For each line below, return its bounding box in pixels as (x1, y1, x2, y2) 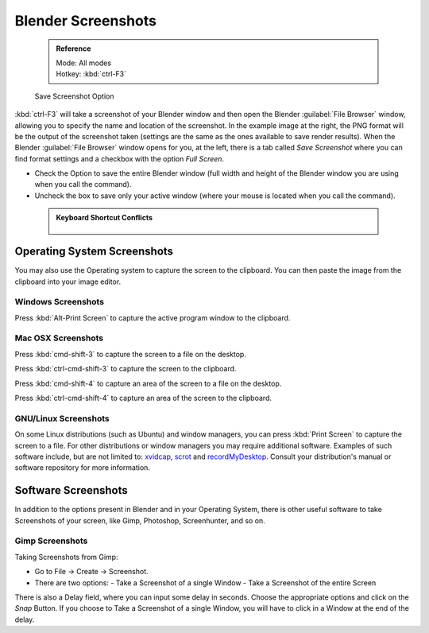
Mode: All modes (56, 58, 111, 68)
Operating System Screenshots (14, 245, 174, 258)
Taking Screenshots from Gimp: (14, 552, 118, 561)
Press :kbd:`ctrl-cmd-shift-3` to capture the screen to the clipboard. (14, 364, 237, 374)
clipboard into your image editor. (14, 277, 122, 286)
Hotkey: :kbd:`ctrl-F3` (56, 69, 127, 79)
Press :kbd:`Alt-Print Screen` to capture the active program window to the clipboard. (14, 313, 291, 322)
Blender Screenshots (14, 12, 157, 29)
